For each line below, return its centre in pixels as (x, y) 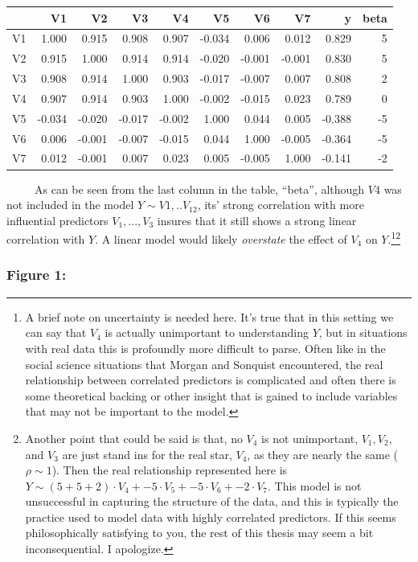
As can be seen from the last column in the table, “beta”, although (199, 189)
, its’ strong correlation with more (281, 205)
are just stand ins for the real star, (147, 454)
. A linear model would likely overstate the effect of (221, 238)
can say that (56, 332)
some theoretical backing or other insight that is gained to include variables (211, 395)
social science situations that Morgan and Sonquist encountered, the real (204, 364)
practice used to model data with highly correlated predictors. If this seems (211, 517)
